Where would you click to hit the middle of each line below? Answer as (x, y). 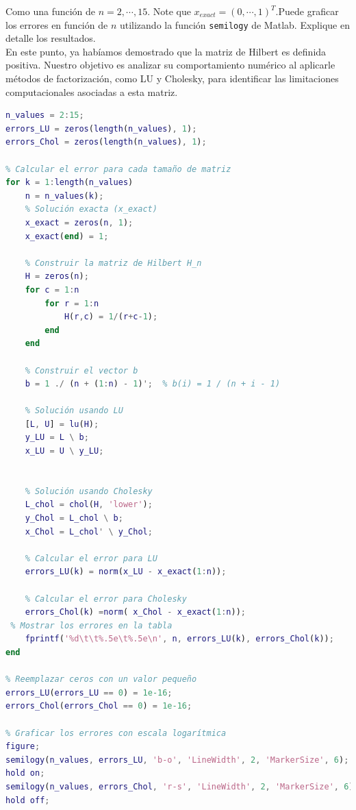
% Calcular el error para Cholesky (106, 599)
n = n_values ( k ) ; (64, 196)
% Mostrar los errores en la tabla (91, 625)
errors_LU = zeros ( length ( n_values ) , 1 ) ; (101, 128)
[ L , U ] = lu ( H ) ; (62, 424)
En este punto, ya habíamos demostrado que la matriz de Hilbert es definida (166, 51)
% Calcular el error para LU (91, 558)
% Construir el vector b (81, 370)
